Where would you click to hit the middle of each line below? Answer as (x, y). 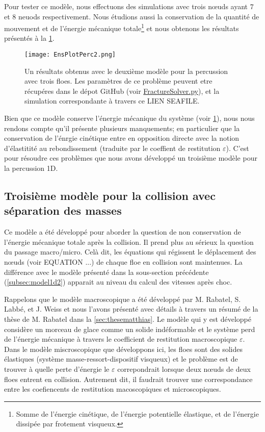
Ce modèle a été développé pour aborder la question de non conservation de (123, 232)
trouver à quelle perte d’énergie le (57, 369)
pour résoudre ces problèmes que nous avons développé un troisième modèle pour (131, 158)
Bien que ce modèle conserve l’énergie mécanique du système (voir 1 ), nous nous (129, 118)
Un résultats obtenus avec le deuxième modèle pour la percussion (126, 71)
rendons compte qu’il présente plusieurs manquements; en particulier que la (122, 128)
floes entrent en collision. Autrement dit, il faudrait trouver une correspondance (128, 379)
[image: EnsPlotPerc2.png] (70, 55)
